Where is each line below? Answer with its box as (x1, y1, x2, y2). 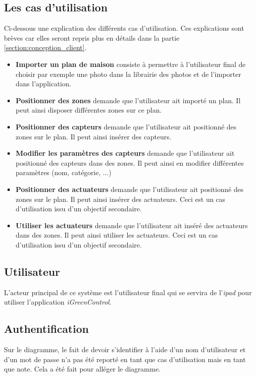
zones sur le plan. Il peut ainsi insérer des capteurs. (15, 131, 171, 141)
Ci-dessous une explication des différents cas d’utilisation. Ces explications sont (4, 23, 244, 33)
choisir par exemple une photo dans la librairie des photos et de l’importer (15, 68, 241, 79)
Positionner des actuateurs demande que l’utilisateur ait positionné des (15, 184, 244, 194)
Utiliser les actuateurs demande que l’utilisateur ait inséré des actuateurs (15, 220, 248, 230)
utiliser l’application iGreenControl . (4, 297, 111, 307)
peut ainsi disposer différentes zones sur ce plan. (15, 105, 162, 115)
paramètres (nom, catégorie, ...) (15, 167, 111, 178)
